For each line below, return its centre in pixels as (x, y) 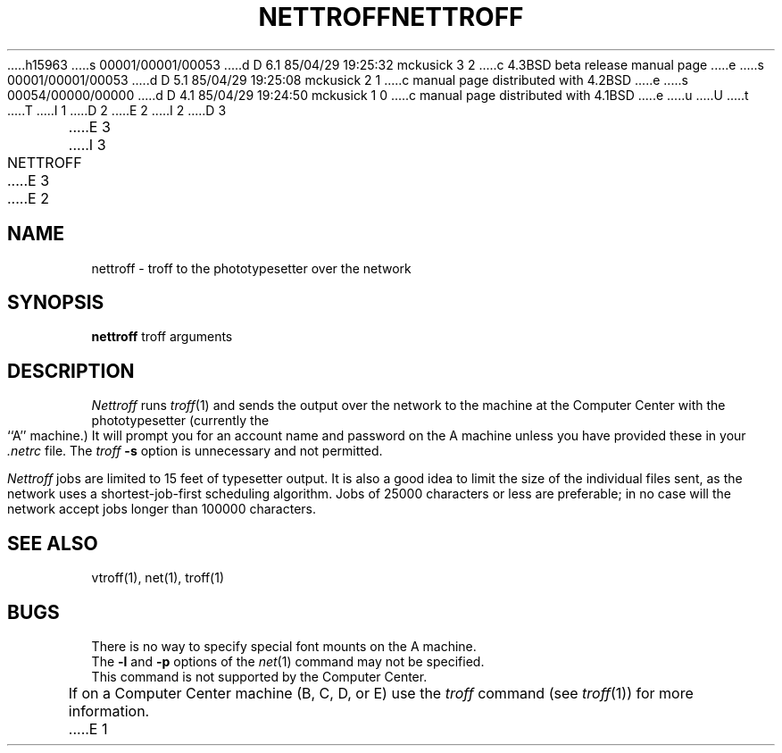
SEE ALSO (53, 543)
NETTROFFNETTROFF (391, 17)
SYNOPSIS (56, 303)
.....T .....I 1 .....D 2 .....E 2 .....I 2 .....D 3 (117, 110)
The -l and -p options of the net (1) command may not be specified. (288, 661)
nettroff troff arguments (162, 337)
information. (109, 711)
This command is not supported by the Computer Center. (259, 676)
